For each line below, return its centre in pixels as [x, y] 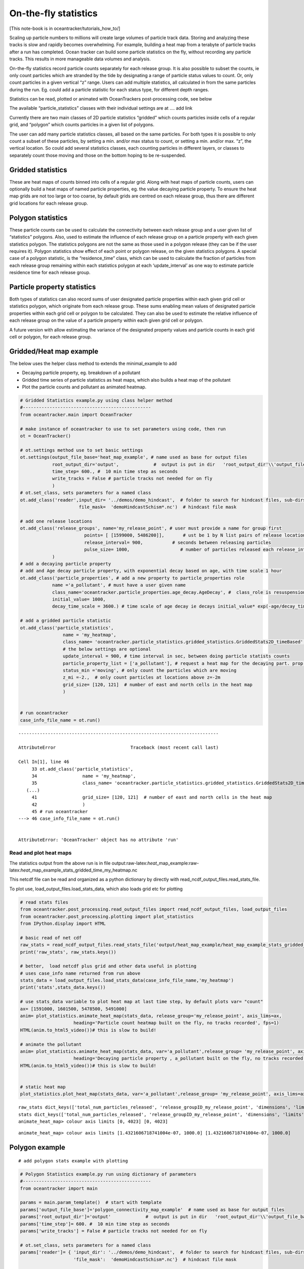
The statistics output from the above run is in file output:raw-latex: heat [83, 863]
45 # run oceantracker [60, 811]
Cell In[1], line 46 [44, 762]
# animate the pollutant [51, 1044]
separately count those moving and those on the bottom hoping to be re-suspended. [98, 155]
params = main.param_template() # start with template [91, 1203]
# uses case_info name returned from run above [80, 973]
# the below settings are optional [107, 649]
